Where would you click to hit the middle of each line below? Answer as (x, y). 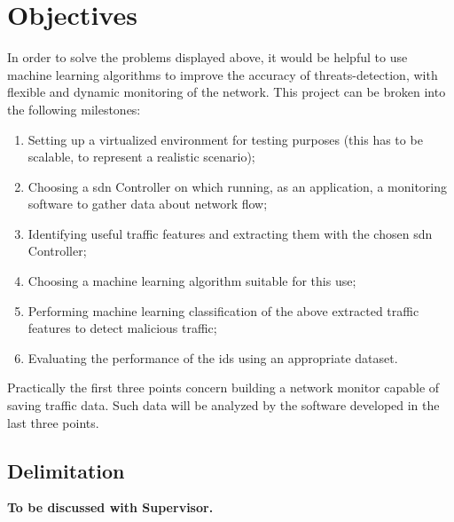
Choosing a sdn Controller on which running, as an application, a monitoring (237, 186)
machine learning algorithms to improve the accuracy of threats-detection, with (223, 74)
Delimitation (66, 470)
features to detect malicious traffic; (122, 328)
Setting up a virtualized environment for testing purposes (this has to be (225, 139)
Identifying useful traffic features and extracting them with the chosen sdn (230, 233)
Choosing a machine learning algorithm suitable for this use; (192, 281)
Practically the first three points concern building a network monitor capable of (223, 388)
